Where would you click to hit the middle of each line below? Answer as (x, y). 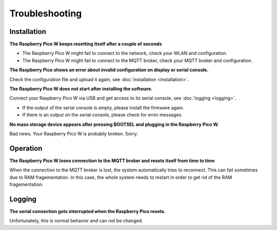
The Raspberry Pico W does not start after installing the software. (81, 89)
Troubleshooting (46, 13)
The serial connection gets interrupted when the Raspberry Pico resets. (88, 211)
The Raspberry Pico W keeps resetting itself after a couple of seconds (86, 44)
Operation (26, 148)
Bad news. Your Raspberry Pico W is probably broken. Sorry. (74, 133)
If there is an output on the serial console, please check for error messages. (103, 115)
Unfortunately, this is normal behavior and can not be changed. (76, 221)
